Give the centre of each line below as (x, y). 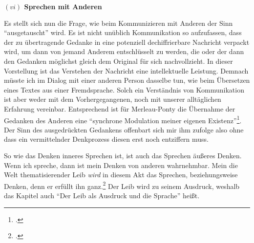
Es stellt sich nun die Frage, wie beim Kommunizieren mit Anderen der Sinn (118, 23)
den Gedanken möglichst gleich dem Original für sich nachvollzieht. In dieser (118, 61)
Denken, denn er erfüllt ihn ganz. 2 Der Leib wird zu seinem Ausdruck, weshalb (122, 185)
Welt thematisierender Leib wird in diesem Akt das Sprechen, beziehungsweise (121, 175)
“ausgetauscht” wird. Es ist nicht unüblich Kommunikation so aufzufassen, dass (123, 32)
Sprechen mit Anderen (63, 6)
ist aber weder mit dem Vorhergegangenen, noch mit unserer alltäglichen (113, 99)
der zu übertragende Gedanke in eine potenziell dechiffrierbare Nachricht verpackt (127, 42)
